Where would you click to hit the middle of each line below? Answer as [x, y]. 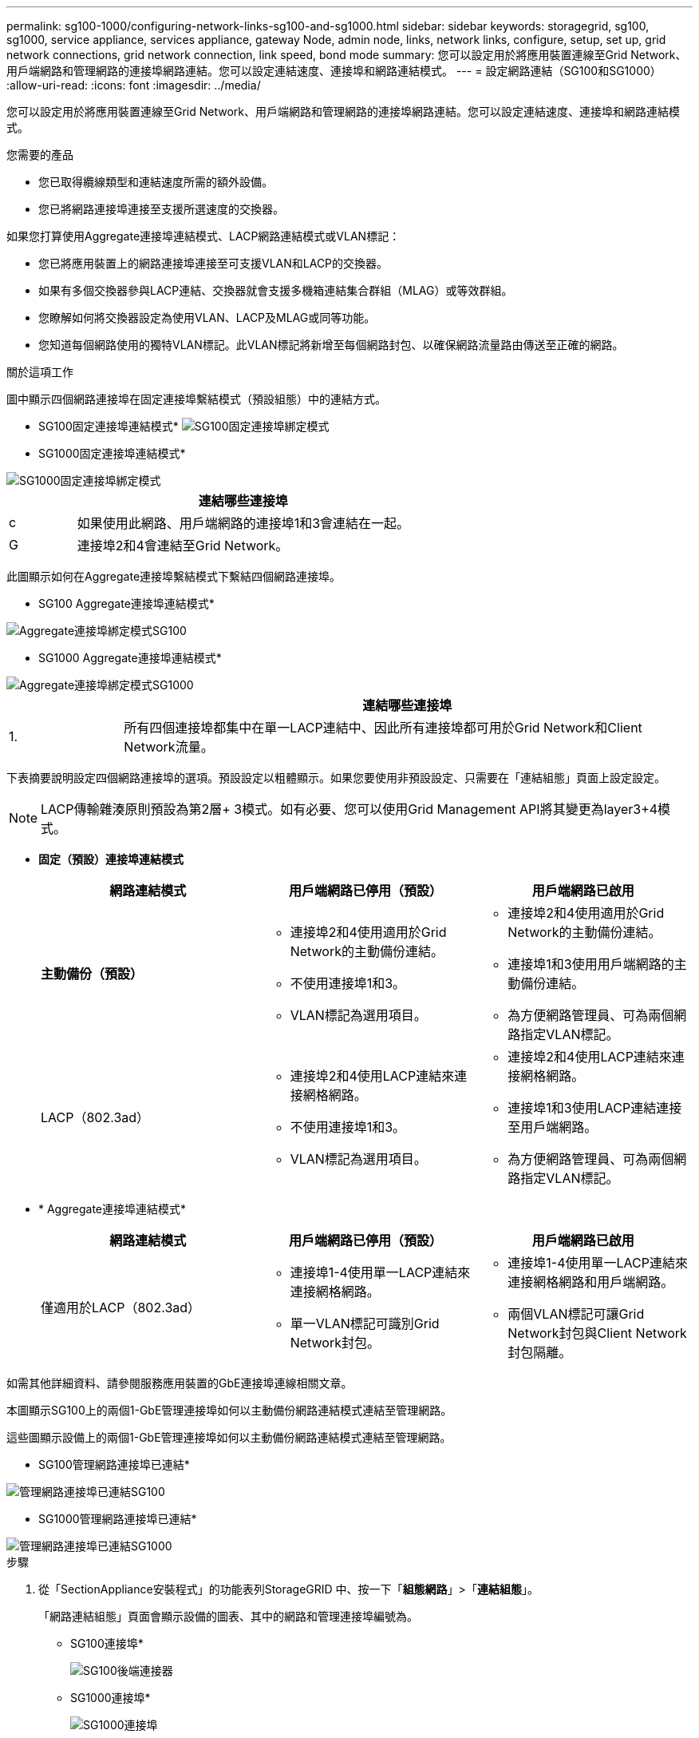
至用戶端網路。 [553, 1127]
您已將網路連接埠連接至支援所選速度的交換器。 [161, 209]
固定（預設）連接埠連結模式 [111, 859]
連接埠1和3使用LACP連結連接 [595, 1108]
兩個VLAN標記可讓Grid [576, 1314]
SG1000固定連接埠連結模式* [112, 453]
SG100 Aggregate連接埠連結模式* [126, 603]
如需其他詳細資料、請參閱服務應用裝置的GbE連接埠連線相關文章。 [180, 1383]
